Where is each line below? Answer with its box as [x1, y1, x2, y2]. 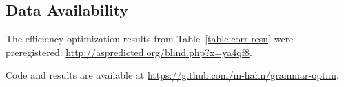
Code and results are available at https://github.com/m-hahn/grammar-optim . [6, 68, 339, 82]
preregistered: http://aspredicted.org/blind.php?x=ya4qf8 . [6, 45, 252, 59]
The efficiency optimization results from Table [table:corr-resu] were [6, 32, 294, 46]
